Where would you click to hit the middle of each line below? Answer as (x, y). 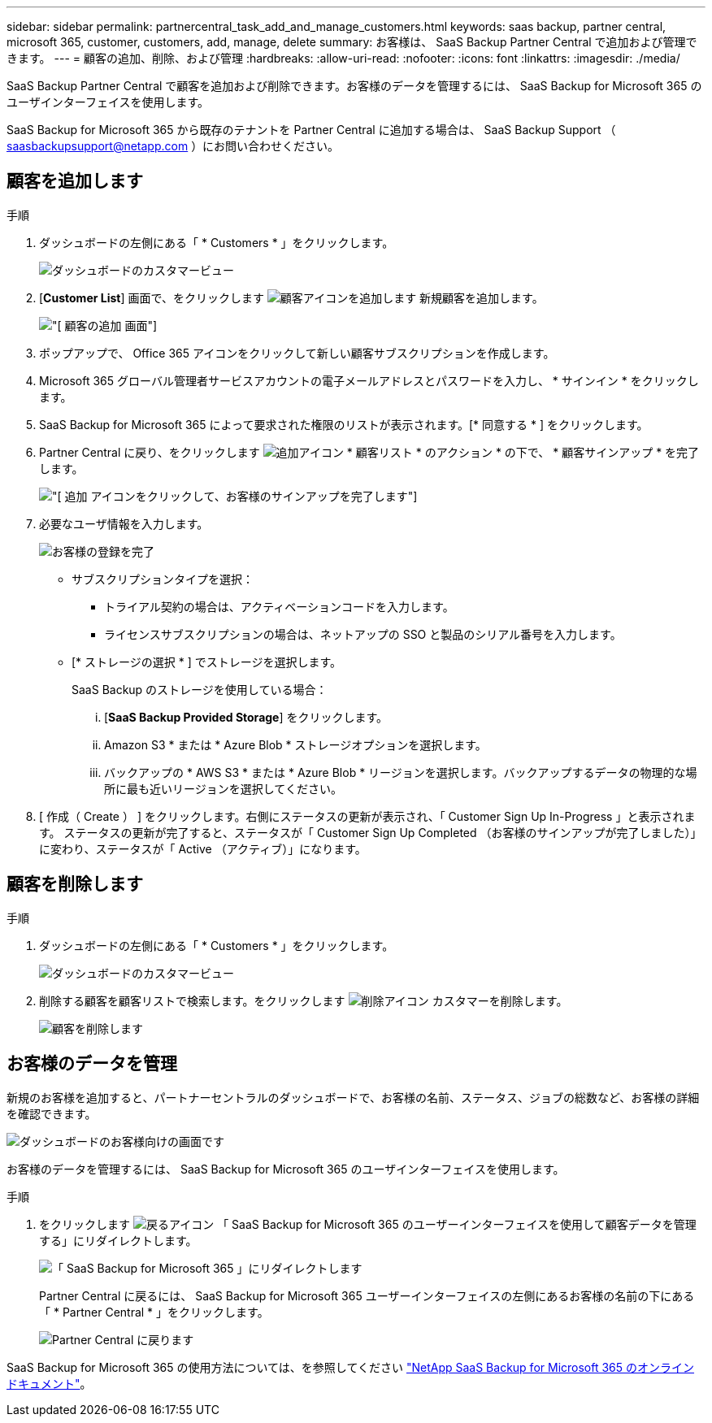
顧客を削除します (75, 884)
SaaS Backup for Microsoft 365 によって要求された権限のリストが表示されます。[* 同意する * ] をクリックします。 (344, 424)
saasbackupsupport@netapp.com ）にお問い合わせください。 (173, 146)
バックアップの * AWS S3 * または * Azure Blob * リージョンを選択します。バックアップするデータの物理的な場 (401, 772)
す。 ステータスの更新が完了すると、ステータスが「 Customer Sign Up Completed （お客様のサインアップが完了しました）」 (371, 832)
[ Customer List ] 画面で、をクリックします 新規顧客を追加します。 (291, 297)
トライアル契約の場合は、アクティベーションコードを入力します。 (279, 606)
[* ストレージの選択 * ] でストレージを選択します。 (207, 662)
